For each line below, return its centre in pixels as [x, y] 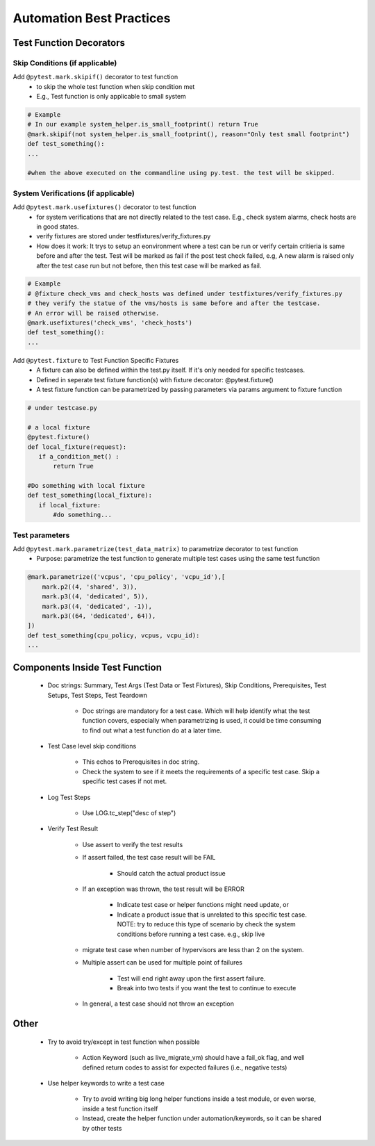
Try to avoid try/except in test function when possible [124, 1042]
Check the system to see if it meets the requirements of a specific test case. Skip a [201, 771]
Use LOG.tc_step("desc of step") [129, 813]
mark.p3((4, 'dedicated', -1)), [97, 606]
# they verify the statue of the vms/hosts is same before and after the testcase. [174, 303]
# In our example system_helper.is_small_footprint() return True [143, 124]
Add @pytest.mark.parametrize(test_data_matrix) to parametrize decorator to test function [156, 549]
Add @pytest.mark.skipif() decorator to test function [95, 77]
